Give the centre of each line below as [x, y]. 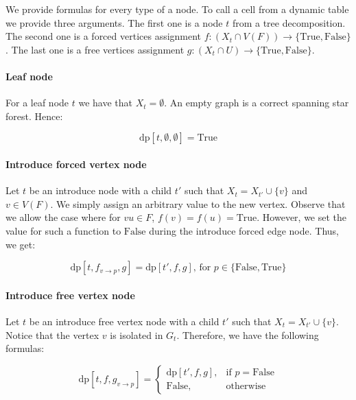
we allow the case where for [63, 217]
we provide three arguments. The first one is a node [114, 22]
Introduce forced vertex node [76, 164]
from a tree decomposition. [289, 22]
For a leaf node [37, 103]
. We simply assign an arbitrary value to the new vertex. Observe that [198, 203]
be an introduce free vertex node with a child [124, 321]
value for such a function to [63, 230]
